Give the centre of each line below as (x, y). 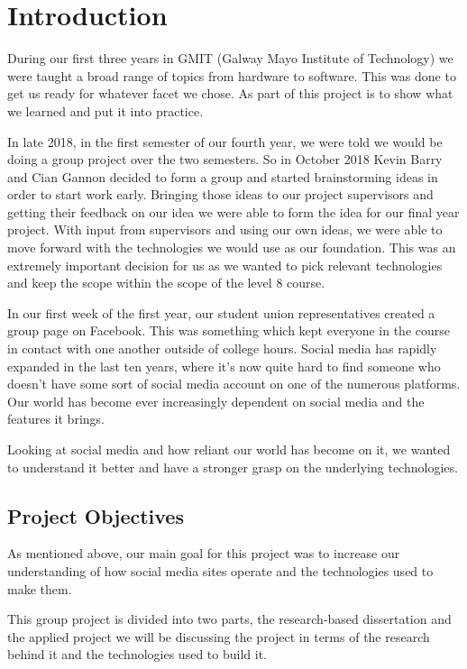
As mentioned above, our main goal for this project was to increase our (204, 553)
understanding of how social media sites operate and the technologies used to (220, 570)
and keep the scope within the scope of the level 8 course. (166, 283)
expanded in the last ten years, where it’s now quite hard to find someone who (224, 366)
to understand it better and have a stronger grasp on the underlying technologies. (233, 467)
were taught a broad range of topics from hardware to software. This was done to (232, 75)
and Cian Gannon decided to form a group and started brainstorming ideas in (223, 176)
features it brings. (56, 419)
